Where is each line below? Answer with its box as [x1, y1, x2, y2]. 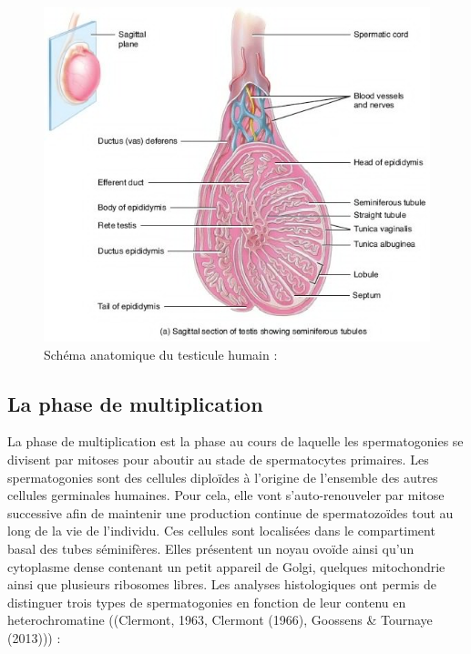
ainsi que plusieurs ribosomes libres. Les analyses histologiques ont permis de [7, 575, 437, 594]
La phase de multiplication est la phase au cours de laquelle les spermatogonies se [7, 432, 464, 451]
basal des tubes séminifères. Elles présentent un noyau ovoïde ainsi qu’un [7, 538, 415, 557]
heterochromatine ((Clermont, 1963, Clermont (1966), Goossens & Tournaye [7, 610, 433, 629]
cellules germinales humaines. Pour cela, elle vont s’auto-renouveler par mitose [7, 485, 445, 505]
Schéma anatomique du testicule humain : [44, 344, 278, 363]
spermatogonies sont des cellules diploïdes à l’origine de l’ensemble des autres [7, 467, 438, 486]
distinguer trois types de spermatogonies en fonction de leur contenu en [7, 592, 406, 611]
